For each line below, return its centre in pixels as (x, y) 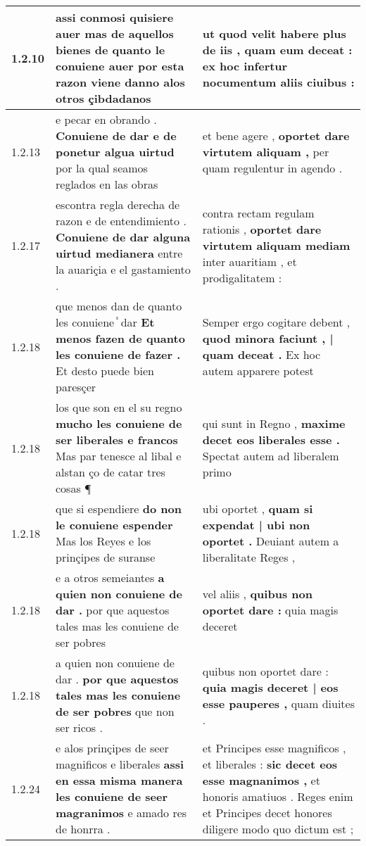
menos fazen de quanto (120, 338)
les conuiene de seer (112, 796)
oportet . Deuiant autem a (271, 541)
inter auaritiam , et (250, 261)
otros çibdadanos (103, 98)
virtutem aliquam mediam (276, 245)
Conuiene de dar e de (116, 135)
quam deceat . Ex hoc (261, 354)
